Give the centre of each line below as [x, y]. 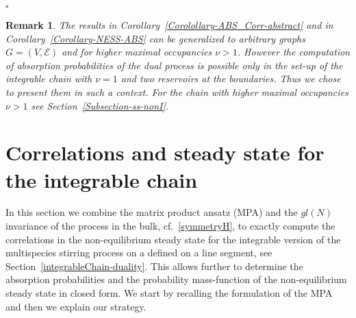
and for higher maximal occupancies [137, 52]
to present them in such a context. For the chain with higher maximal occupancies [177, 91]
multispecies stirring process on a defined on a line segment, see [139, 253]
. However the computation [294, 52]
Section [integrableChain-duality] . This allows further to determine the [154, 266]
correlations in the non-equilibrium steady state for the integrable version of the [173, 239]
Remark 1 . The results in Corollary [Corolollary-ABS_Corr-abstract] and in [169, 25]
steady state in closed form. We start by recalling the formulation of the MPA [169, 293]
